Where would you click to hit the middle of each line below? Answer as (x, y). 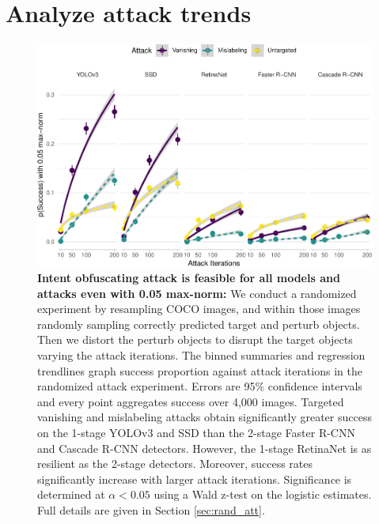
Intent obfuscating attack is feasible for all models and (189, 278)
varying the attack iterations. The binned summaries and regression (201, 355)
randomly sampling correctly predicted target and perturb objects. (199, 324)
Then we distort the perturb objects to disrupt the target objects (195, 339)
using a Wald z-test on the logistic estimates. (263, 494)
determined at (71, 494)
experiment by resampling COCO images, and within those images (199, 309)
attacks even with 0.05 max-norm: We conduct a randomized (197, 293)
